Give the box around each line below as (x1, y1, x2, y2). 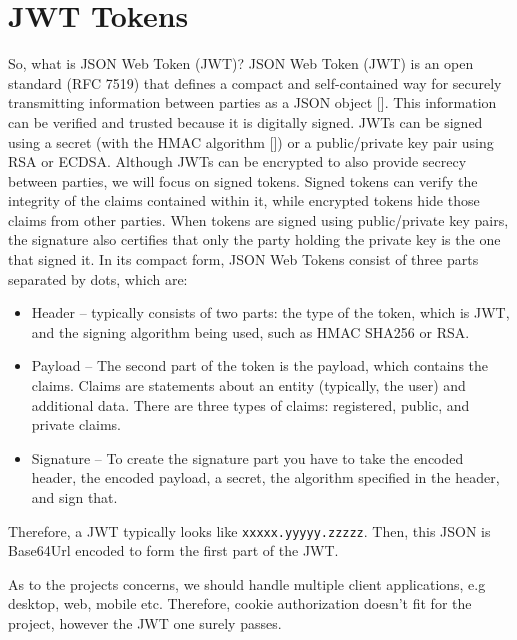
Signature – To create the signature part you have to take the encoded (31, 447, 464, 468)
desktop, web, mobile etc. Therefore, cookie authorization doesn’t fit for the (8, 593, 472, 614)
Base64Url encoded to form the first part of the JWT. (8, 540, 339, 561)
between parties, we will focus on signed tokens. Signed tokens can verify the (8, 170, 478, 191)
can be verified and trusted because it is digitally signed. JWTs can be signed (8, 111, 483, 132)
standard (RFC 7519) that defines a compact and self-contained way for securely (8, 72, 502, 93)
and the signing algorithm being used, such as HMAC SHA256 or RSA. (31, 321, 470, 342)
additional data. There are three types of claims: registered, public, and (31, 394, 470, 415)
